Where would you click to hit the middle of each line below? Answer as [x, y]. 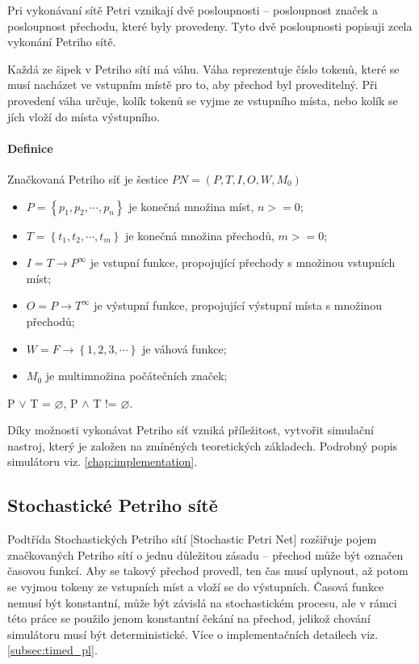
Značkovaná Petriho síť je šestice [88, 178]
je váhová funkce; [184, 348]
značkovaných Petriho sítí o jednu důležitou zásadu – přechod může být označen [205, 554]
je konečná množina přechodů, [200, 235]
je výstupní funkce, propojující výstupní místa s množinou [238, 305]
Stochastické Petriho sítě [113, 505]
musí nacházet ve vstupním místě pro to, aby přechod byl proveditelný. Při [193, 85]
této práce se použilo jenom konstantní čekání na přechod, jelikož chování [189, 618]
